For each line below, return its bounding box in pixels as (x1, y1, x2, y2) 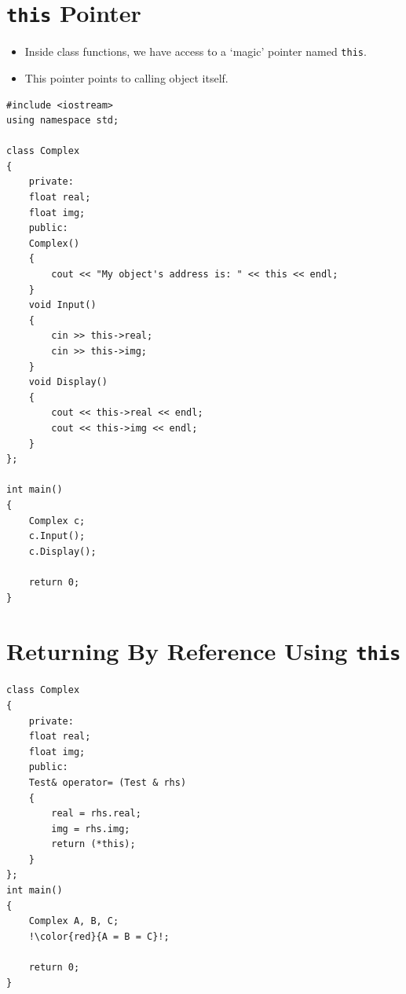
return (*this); (51, 838, 136, 850)
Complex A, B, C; (28, 915, 119, 927)
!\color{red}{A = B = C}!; (28, 930, 170, 942)
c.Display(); (28, 545, 97, 557)
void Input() (28, 299, 97, 311)
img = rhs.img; (51, 823, 130, 834)
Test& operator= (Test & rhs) (28, 776, 187, 788)
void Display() (28, 376, 108, 388)
